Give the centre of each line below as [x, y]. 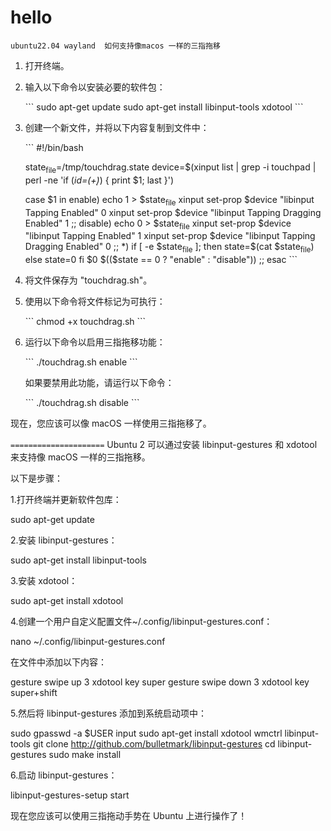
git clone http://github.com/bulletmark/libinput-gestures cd [154, 744]
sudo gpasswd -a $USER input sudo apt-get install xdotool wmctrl [146, 733]
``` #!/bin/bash [54, 147]
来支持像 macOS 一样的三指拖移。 [80, 457]
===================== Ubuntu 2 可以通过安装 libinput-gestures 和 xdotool [164, 445]
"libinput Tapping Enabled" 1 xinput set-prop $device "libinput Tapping [170, 236]
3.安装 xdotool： [44, 581]
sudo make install [85, 755]
